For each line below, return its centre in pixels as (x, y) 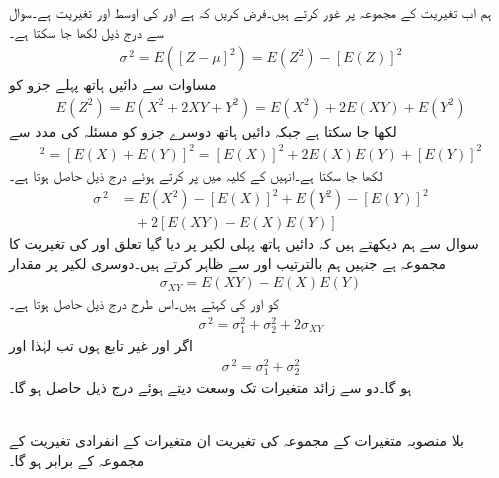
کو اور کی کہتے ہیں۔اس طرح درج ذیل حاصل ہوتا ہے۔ (144, 303)
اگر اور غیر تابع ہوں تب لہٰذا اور (101, 345)
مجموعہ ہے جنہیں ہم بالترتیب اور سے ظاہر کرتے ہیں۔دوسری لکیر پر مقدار (227, 262)
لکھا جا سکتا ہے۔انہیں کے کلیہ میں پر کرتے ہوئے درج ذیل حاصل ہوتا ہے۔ (196, 174)
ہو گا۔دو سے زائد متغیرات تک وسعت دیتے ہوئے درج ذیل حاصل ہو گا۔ (210, 387)
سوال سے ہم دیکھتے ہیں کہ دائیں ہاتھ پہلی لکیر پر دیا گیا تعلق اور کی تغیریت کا (244, 243)
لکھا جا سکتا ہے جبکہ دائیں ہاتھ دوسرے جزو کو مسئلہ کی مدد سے (203, 130)
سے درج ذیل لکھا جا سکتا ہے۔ (86, 31)
